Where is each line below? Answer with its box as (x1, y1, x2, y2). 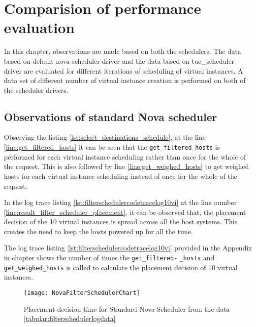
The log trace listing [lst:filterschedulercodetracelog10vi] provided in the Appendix (4, 243, 252, 253)
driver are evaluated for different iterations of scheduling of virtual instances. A (4, 65, 243, 76)
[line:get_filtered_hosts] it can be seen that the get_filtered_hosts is (4, 142, 220, 152)
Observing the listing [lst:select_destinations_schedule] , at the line (4, 132, 206, 142)
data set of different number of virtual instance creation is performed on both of (4, 75, 246, 85)
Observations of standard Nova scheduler (4, 109, 217, 124)
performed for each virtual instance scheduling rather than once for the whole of (4, 151, 246, 162)
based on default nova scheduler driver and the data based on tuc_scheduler (4, 55, 234, 66)
